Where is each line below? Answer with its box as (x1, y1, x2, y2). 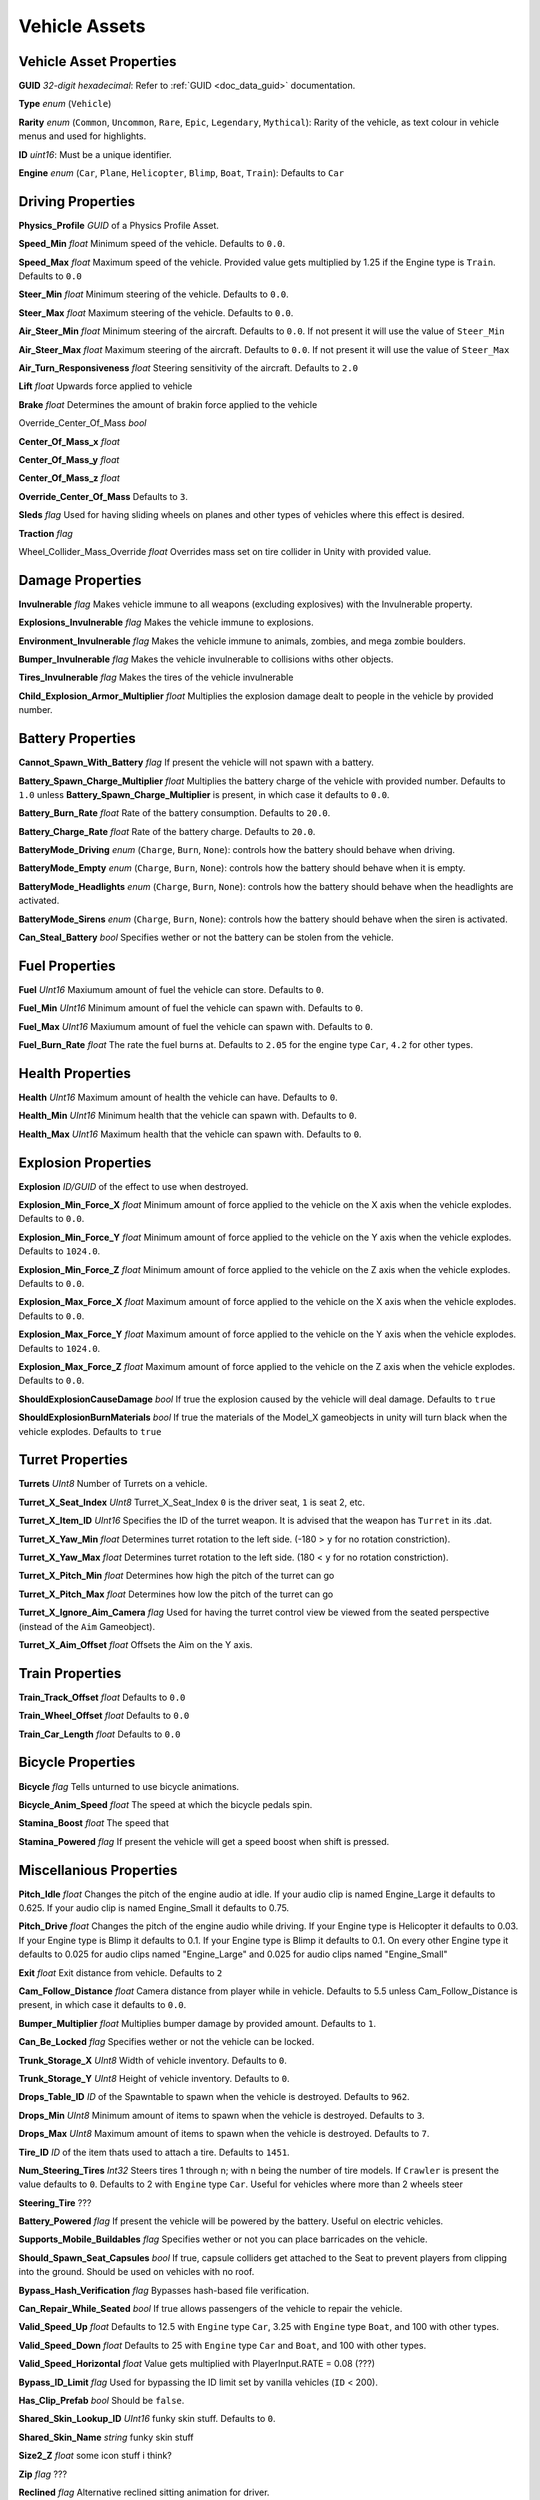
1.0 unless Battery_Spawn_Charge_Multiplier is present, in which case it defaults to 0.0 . (18, 788, 390, 800)
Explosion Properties (18, 1154, 152, 1171)
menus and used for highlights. (18, 130, 147, 142)
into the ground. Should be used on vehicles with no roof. (18, 2266, 255, 2278)
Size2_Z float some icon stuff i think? (18, 2450, 172, 2462)
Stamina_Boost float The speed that (18, 1817, 170, 1829)
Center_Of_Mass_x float (18, 435, 120, 447)
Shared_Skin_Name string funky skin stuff (18, 2431, 194, 2443)
